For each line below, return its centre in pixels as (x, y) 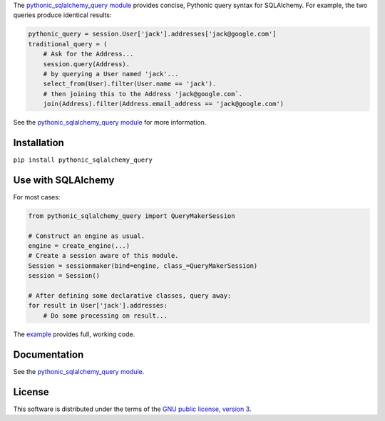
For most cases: (37, 197)
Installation (38, 142)
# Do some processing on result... (105, 316)
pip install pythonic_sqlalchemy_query (83, 160)
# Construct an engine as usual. (87, 236)
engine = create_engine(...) (79, 246)
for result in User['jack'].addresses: (98, 306)
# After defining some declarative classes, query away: (130, 296)
